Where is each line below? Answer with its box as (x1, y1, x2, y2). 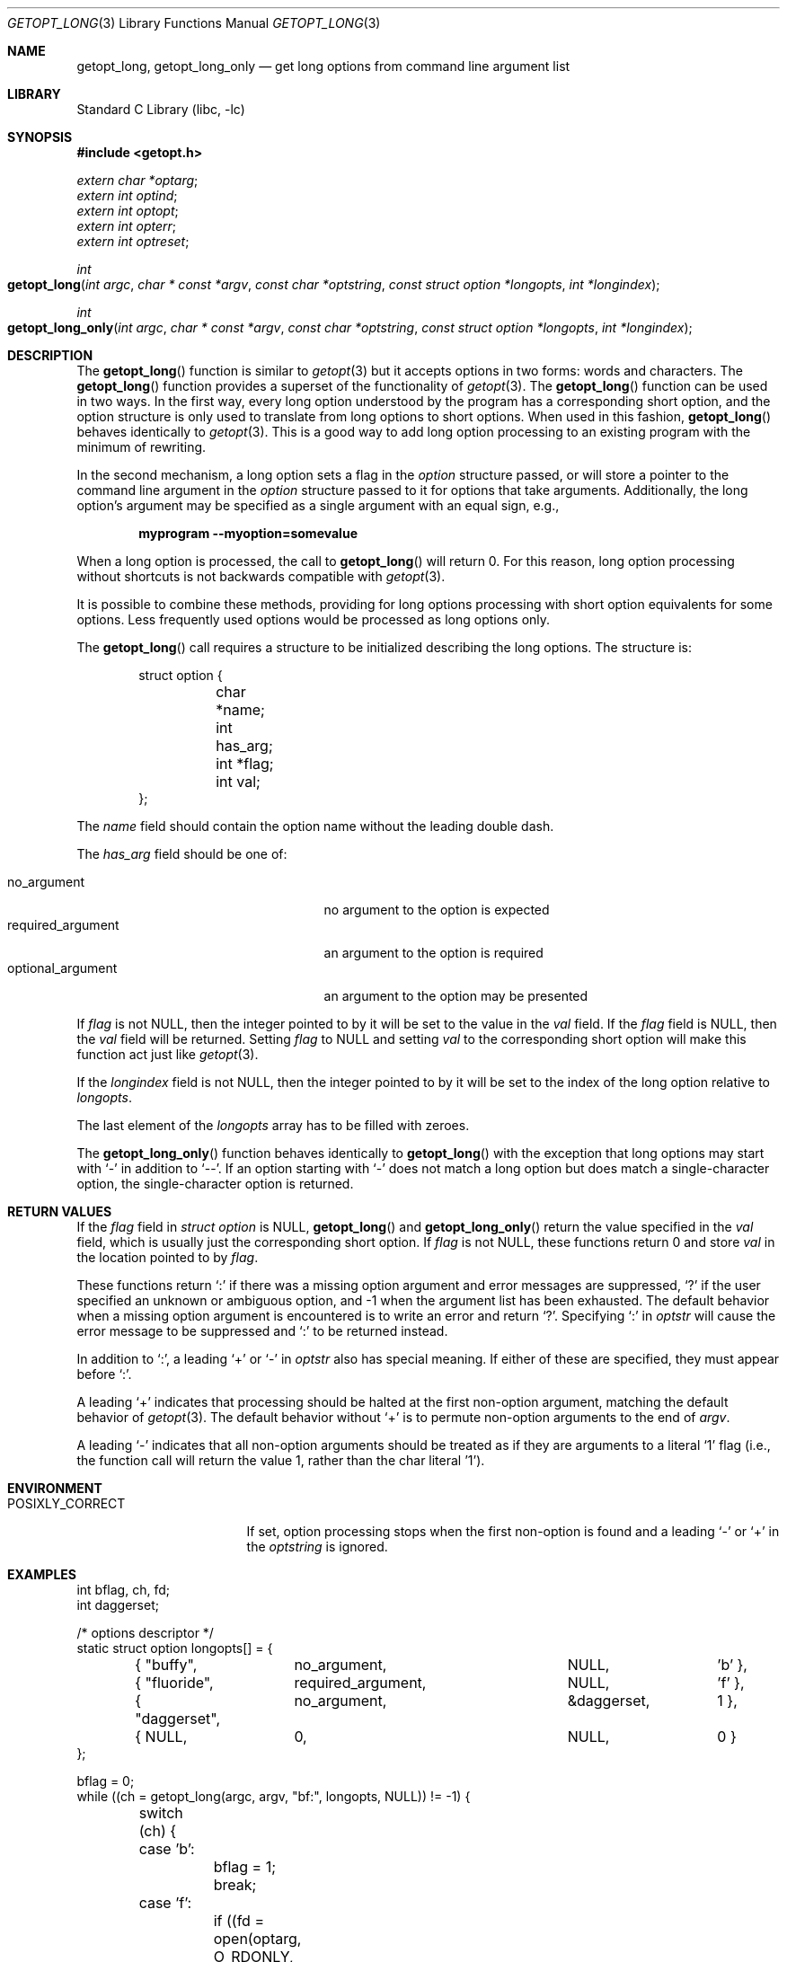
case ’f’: (138, 1894, 192, 1912)
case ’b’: (138, 1840, 195, 1858)
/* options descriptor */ (76, 1625, 214, 1640)
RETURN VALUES (7, 1204, 112, 1219)
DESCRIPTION (7, 348, 93, 363)
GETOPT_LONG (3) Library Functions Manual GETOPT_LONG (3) (7, 15, 381, 31)
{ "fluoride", (135, 1674, 214, 1692)
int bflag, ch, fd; (76, 1582, 170, 1597)
